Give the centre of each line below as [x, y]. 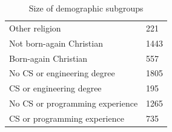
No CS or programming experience [74, 103]
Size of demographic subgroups [86, 8]
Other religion [35, 28]
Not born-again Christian [56, 43]
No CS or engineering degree [62, 73]
